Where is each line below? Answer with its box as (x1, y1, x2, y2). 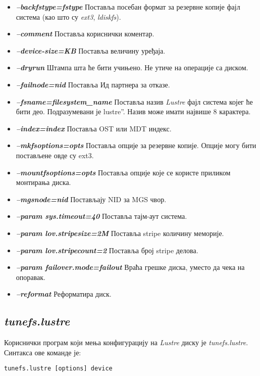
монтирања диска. (16, 177, 71, 187)
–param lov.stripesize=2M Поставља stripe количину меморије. (16, 227, 224, 238)
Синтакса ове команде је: (4, 347, 81, 357)
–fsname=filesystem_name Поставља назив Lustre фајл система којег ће (16, 96, 253, 107)
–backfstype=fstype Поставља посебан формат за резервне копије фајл (16, 2, 240, 12)
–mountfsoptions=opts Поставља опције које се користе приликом (16, 167, 231, 177)
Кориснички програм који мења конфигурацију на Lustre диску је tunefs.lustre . (4, 337, 248, 348)
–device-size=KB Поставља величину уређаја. (16, 45, 166, 56)
